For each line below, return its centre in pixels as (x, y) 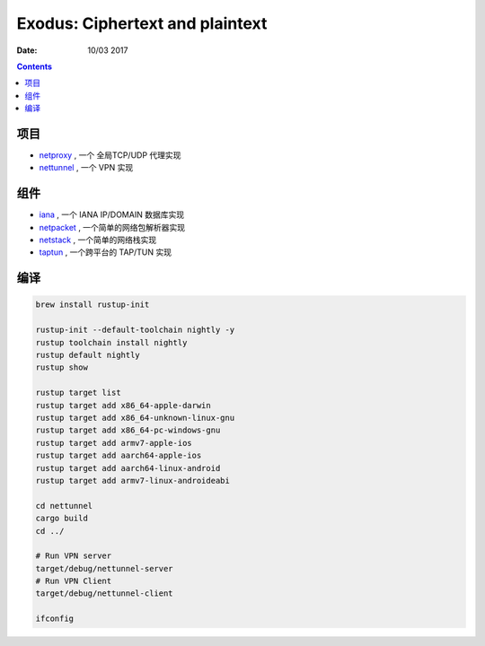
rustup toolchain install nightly (111, 342)
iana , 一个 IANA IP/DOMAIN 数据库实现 (111, 214)
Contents (35, 66)
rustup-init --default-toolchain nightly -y (135, 330)
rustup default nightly (88, 355)
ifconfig (55, 619)
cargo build (62, 519)
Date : (27, 50)
